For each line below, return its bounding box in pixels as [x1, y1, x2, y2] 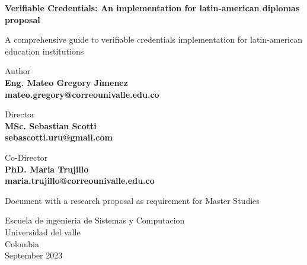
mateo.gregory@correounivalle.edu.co [5, 88, 159, 100]
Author [5, 65, 31, 77]
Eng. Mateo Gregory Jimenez [5, 76, 128, 88]
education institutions [5, 44, 84, 57]
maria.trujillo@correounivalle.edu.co [5, 174, 155, 187]
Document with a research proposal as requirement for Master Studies [5, 194, 260, 206]
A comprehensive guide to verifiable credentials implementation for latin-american [5, 33, 303, 46]
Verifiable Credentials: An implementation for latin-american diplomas [5, 2, 300, 14]
